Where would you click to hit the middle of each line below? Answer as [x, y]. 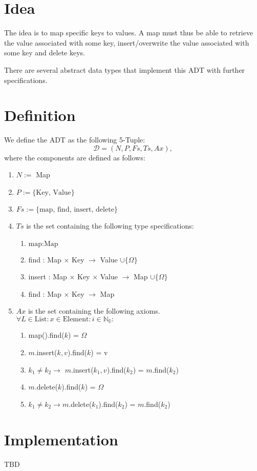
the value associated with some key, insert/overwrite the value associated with [127, 42]
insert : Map [48, 277]
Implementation [61, 439]
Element [76, 319]
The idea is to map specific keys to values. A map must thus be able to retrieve [129, 33]
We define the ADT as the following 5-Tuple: [75, 140]
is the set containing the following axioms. [94, 311]
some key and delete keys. [45, 53]
